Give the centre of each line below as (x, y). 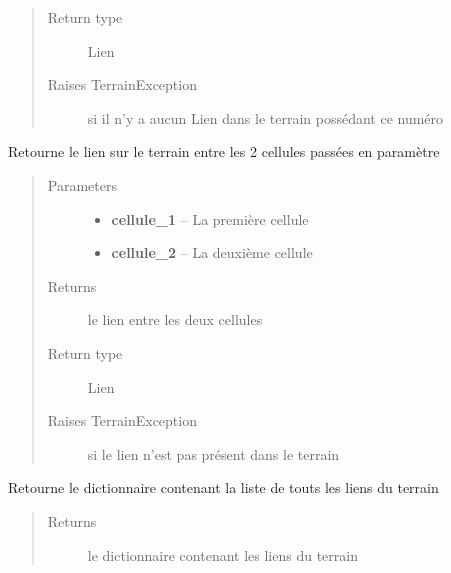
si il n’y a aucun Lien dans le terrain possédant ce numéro (265, 117)
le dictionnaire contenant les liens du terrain (222, 554)
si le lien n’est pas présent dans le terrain (213, 453)
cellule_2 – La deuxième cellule (212, 252)
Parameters (82, 184)
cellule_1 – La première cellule (210, 218)
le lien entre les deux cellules (175, 319)
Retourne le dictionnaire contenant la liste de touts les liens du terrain (223, 487)
